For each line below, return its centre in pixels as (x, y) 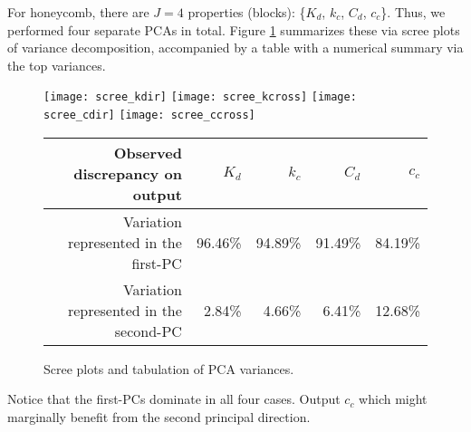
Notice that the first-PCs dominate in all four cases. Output (174, 399)
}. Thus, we (413, 12)
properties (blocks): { (247, 12)
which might (393, 399)
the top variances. (57, 65)
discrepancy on (128, 173)
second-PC (148, 331)
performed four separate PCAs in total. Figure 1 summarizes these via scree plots (234, 29)
